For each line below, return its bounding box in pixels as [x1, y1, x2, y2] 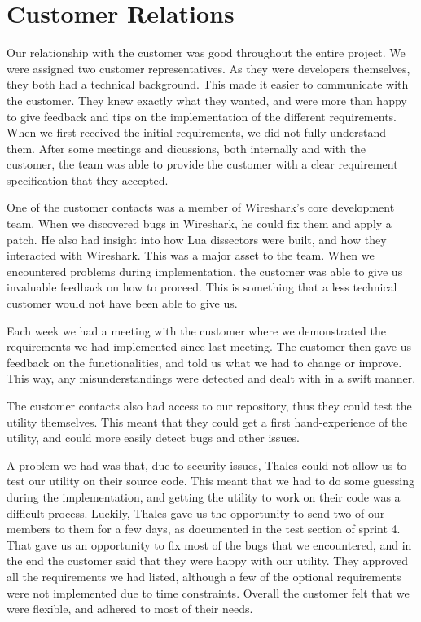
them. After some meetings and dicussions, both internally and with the [7, 139, 366, 156]
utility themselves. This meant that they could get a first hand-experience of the [7, 413, 408, 430]
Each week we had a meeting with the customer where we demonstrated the [7, 322, 386, 339]
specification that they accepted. [7, 171, 169, 188]
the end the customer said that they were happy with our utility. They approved [7, 552, 409, 569]
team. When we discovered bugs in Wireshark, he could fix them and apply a [7, 215, 392, 232]
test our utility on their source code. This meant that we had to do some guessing [7, 472, 415, 489]
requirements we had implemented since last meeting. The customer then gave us [7, 338, 412, 355]
